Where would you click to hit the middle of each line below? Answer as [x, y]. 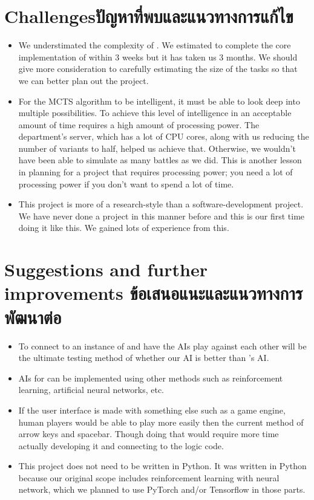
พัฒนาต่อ [33, 317]
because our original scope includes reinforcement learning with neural [149, 477]
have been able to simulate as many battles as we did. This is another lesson [160, 160]
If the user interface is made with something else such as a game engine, [152, 410]
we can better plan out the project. [83, 80]
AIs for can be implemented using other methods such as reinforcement [151, 378]
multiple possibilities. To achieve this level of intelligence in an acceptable [155, 113]
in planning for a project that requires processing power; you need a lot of [155, 172]
